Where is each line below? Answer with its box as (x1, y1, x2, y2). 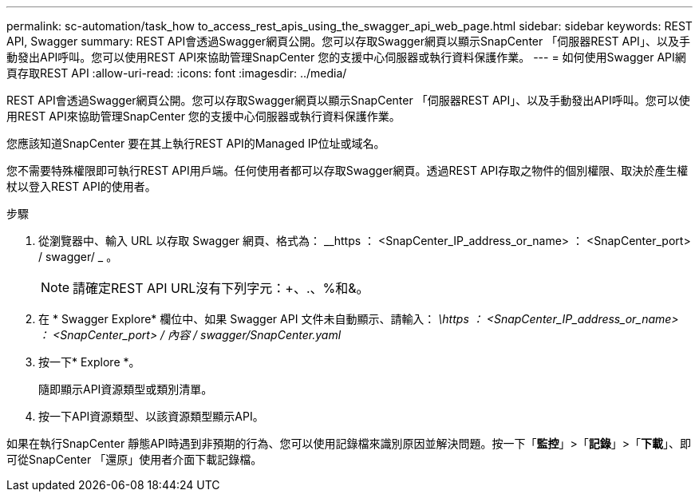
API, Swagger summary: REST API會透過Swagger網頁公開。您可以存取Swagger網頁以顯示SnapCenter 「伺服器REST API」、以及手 (6, 34, 690, 48)
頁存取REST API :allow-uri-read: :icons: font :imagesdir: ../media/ (6, 66, 347, 80)
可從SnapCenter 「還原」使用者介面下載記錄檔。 (6, 453, 263, 466)
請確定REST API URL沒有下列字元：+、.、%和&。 (73, 280, 369, 296)
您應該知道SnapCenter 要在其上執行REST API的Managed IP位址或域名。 (6, 136, 385, 150)
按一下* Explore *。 (38, 355, 140, 369)
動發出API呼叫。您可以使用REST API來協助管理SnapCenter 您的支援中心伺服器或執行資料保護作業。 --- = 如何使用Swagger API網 (6, 50, 686, 64)
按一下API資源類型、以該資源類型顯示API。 (38, 409, 264, 423)
